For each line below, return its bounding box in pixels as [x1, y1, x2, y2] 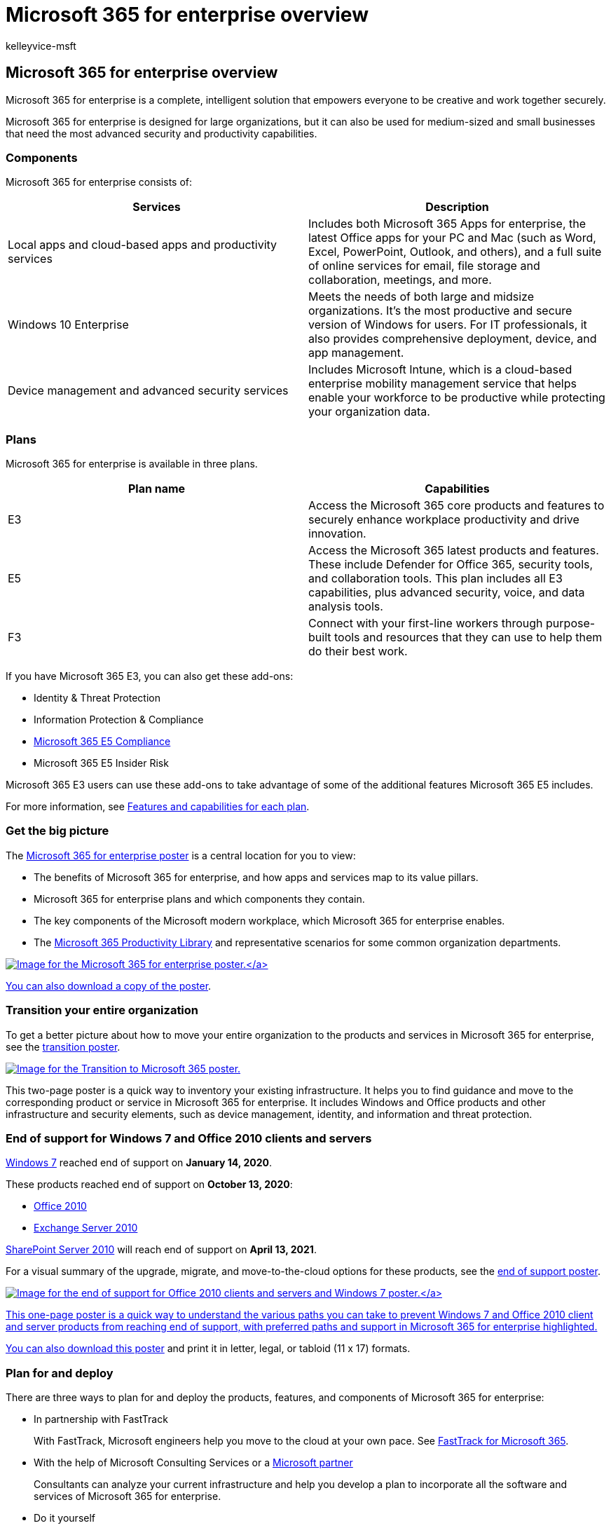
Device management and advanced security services [8, 383, 289, 398]
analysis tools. [308, 599, 383, 614]
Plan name [128, 482, 186, 496]
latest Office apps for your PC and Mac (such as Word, [308, 231, 596, 245]
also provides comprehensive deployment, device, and [308, 332, 597, 346]
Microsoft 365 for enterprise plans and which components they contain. [34, 892, 365, 905]
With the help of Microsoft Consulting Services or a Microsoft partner [34, 1457, 353, 1469]
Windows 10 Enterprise [8, 318, 129, 332]
